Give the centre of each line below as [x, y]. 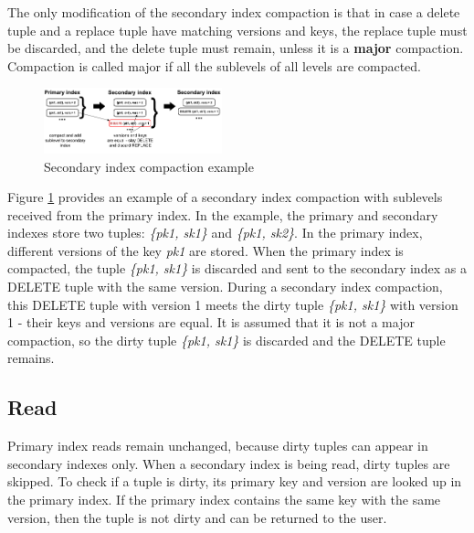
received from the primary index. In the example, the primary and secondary [223, 214]
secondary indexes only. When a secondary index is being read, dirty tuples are [229, 463]
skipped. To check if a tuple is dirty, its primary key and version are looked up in [235, 481]
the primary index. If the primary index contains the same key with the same [224, 500]
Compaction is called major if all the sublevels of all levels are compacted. [215, 65]
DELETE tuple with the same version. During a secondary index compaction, [225, 287]
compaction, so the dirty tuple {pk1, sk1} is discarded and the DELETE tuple [226, 340]
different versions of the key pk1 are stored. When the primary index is [205, 250]
